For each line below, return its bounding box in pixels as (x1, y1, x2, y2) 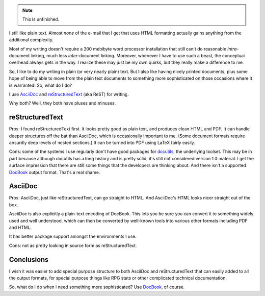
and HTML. (9, 224, 32, 230)
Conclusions (9, 255, 49, 264)
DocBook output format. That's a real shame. (9, 169, 100, 175)
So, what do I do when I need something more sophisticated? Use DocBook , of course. (9, 284, 185, 290)
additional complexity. (9, 37, 53, 43)
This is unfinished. (22, 16, 59, 22)
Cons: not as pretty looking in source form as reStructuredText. (9, 243, 137, 248)
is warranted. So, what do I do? (9, 82, 72, 88)
